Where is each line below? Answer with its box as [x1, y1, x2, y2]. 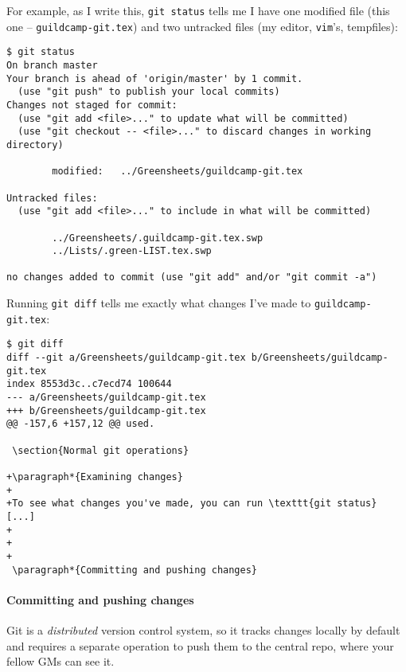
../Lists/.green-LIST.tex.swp [52, 245, 212, 257]
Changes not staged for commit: [6, 99, 178, 111]
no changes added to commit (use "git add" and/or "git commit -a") [6, 272, 377, 283]
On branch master [6, 59, 98, 71]
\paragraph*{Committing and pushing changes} [12, 564, 257, 576]
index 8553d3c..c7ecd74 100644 [6, 378, 172, 390]
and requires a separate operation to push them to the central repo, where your [6, 637, 394, 654]
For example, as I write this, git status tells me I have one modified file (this [6, 2, 390, 18]
